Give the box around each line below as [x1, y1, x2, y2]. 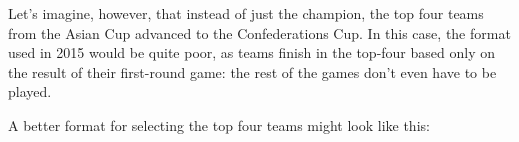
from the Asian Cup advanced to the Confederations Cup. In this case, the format [8, 22, 511, 43]
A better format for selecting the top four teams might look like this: [8, 114, 430, 135]
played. [8, 81, 52, 102]
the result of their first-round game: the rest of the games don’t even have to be [8, 61, 497, 82]
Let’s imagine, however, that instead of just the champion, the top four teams [8, 3, 484, 23]
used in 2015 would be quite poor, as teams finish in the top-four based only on [8, 42, 495, 63]
